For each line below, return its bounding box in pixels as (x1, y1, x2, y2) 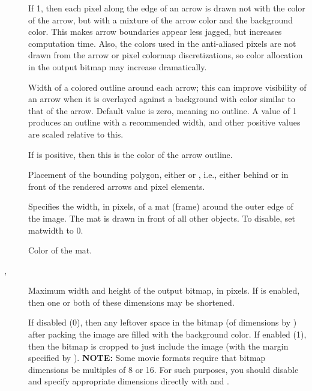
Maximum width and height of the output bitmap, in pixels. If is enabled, (28, 284, 300, 297)
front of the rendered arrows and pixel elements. (28, 180, 205, 192)
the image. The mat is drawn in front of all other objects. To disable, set (28, 211, 295, 224)
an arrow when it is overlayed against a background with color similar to (28, 92, 295, 105)
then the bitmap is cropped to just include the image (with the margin (28, 339, 289, 352)
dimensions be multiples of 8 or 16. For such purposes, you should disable (28, 363, 299, 375)
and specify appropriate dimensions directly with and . (28, 375, 229, 387)
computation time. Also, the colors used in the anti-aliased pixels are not (28, 37, 296, 49)
